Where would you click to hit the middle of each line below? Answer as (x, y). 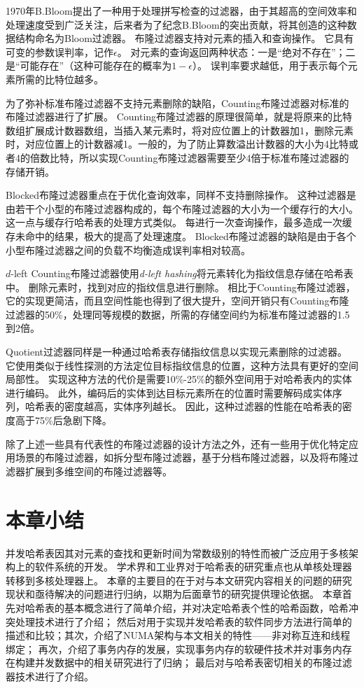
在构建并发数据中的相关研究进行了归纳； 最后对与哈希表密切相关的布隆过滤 (179, 662)
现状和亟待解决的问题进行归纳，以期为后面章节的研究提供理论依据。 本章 (174, 594)
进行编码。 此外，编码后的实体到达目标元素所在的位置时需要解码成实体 (169, 392)
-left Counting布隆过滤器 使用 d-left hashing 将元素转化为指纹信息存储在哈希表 (182, 273)
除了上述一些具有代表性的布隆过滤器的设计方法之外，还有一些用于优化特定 (177, 443)
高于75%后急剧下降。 (63, 420)
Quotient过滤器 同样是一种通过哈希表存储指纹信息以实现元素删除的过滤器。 (177, 352)
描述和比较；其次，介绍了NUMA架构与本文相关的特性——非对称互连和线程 (178, 635)
